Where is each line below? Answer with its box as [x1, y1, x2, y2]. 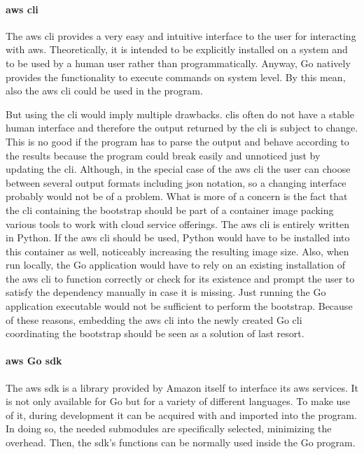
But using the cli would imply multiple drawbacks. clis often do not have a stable [6, 106, 354, 121]
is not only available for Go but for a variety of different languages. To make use [6, 394, 351, 409]
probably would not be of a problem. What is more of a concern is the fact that [6, 189, 348, 204]
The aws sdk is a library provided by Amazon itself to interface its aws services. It [6, 380, 359, 395]
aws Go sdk [6, 353, 62, 368]
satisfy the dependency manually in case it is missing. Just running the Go [6, 285, 326, 299]
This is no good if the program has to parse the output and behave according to [6, 134, 349, 148]
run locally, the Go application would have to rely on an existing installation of [6, 257, 345, 272]
